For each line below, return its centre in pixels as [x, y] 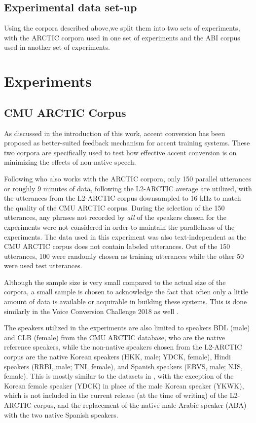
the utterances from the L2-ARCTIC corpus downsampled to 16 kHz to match [123, 198]
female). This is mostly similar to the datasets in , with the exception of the [119, 376]
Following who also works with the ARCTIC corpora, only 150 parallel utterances [128, 178]
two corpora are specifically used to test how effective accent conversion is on [120, 152]
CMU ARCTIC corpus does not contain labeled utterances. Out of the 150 [117, 246]
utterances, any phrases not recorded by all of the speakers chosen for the [115, 217]
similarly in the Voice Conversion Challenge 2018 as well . [91, 311]
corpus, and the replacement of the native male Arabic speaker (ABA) [140, 405]
